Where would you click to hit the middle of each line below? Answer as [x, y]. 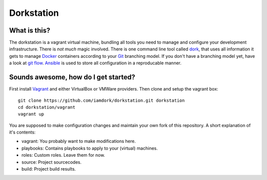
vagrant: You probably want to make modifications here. [79, 141]
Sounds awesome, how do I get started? [72, 77]
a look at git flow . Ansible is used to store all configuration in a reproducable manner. [95, 63]
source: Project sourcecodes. [51, 162]
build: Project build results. [49, 169]
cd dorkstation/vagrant [47, 107]
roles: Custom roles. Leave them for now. [63, 155]
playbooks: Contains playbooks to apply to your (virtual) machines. [90, 148]
